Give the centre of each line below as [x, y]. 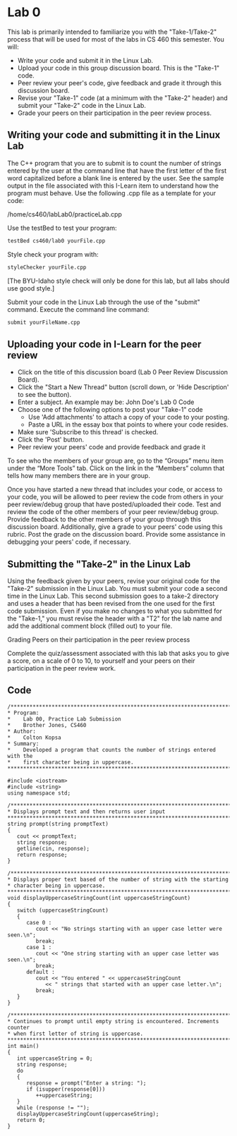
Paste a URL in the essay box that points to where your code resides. [128, 425]
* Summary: [23, 744]
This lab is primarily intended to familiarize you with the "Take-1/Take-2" [112, 32]
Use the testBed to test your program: [62, 228]
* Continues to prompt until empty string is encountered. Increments [113, 1021]
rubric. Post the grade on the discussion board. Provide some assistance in [116, 535]
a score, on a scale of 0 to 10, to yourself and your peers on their [101, 661]
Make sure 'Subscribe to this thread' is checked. [88, 432]
